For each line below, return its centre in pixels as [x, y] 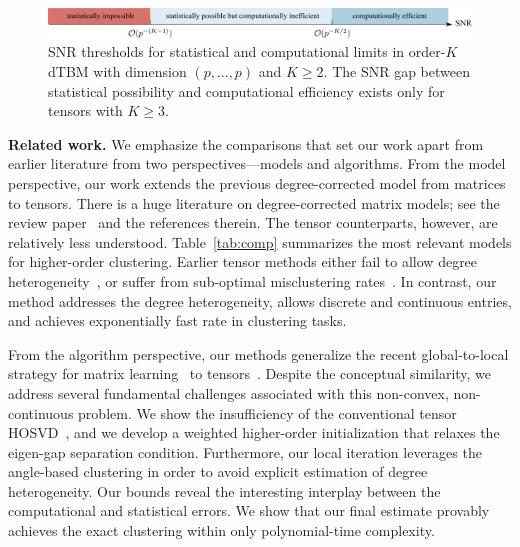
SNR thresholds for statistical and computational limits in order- [247, 51]
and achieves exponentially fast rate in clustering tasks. [177, 320]
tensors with [85, 110]
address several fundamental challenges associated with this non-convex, [228, 392]
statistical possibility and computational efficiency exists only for [246, 90]
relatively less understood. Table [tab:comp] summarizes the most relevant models [260, 241]
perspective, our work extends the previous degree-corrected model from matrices [257, 182]
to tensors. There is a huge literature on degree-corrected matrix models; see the [254, 202]
